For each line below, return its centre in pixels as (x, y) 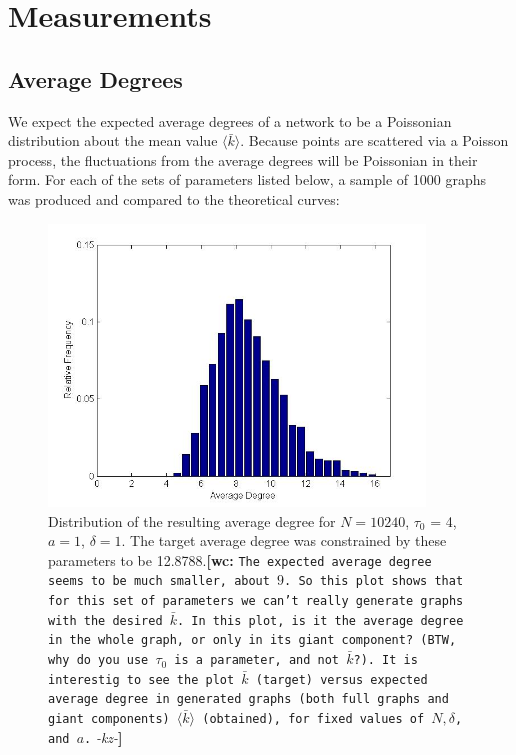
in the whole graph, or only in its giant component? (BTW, (252, 640)
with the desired (105, 620)
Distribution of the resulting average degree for (192, 520)
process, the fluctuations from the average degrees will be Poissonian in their (243, 159)
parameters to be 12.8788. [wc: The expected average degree (240, 559)
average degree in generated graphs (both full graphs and (248, 699)
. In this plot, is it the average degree (320, 620)
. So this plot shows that (374, 581)
